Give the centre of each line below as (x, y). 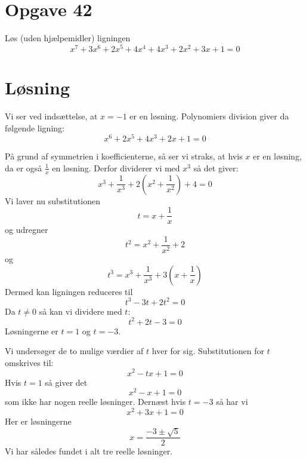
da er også (24, 168)
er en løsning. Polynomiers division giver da (209, 116)
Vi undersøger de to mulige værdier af (74, 351)
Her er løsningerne (38, 421)
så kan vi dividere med (81, 311)
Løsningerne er (32, 331)
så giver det (66, 382)
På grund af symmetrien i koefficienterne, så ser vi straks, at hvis (124, 156)
